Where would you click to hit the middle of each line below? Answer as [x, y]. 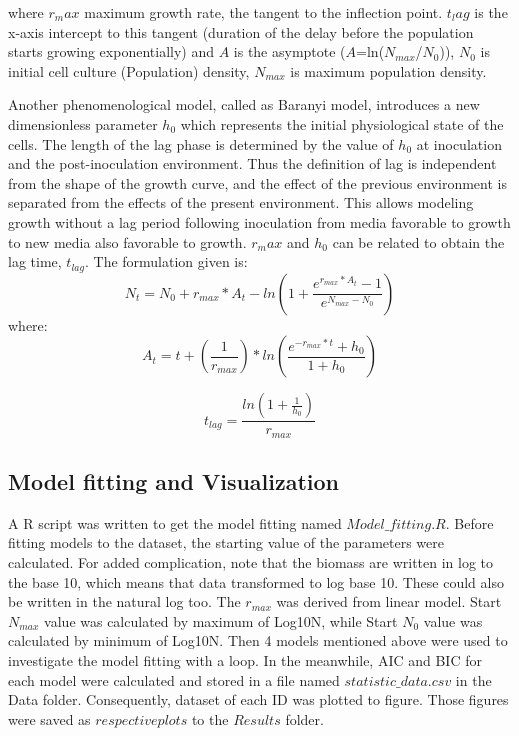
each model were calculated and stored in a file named [174, 679]
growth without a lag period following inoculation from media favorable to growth [259, 221]
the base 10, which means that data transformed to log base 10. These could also [256, 581]
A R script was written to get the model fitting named [175, 522]
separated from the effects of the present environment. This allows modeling [241, 202]
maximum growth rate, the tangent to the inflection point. [263, 12]
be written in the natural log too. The [124, 601]
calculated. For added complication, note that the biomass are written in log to [251, 562]
